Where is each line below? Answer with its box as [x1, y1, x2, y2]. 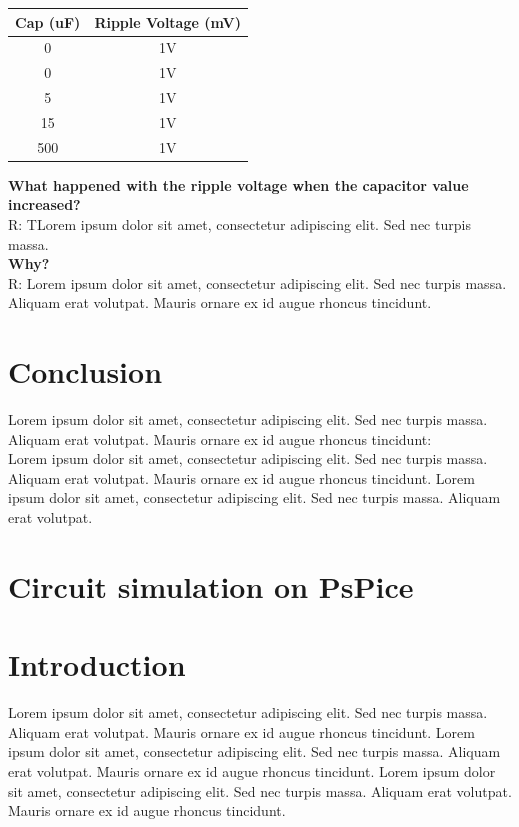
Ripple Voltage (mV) [94, 11, 241, 32]
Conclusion [8, 351, 163, 392]
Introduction [8, 644, 186, 685]
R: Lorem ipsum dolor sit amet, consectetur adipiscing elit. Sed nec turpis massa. [8, 272, 507, 293]
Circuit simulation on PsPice [8, 565, 414, 606]
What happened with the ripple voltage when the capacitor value [8, 174, 469, 195]
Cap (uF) [15, 11, 81, 32]
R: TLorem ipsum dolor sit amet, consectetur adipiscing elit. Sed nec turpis [8, 214, 471, 234]
